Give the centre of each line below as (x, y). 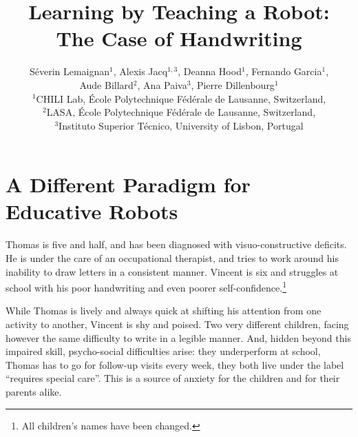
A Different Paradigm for (128, 184)
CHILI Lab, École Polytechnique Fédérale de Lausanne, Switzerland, (181, 98)
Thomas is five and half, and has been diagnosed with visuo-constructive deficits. (176, 244)
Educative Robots (92, 211)
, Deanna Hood (210, 71)
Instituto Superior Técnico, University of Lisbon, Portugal (181, 125)
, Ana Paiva (162, 84)
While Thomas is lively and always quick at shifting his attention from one (164, 311)
